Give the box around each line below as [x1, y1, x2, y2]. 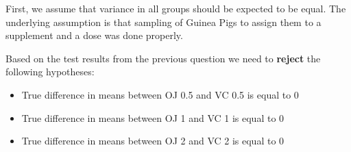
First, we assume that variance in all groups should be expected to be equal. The [5, 1, 346, 15]
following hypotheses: [5, 64, 95, 79]
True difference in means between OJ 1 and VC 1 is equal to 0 [21, 110, 285, 125]
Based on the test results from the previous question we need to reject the [5, 51, 321, 65]
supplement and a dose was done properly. [5, 28, 183, 42]
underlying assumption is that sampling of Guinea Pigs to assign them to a [5, 14, 322, 29]
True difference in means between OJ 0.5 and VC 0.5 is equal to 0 [21, 87, 299, 101]
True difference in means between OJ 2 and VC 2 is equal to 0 [21, 134, 285, 148]
